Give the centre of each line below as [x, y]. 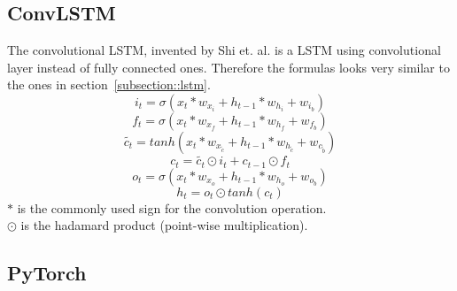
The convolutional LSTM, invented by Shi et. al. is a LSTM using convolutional [224, 50]
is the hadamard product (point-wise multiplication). [164, 225]
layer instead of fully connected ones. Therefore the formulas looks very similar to [228, 67]
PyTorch [47, 273]
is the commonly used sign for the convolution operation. [172, 207]
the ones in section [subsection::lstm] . [109, 84]
